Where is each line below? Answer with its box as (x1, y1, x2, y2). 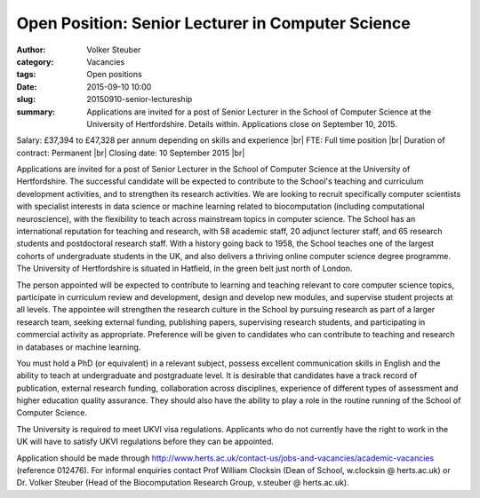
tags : (16, 69, 36, 80)
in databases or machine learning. (16, 342, 141, 352)
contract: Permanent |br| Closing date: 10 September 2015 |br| (16, 147, 245, 158)
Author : (16, 44, 46, 55)
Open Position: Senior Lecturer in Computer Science (16, 13, 411, 33)
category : (16, 56, 54, 67)
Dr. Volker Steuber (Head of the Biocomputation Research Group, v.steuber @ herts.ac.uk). (16, 478, 350, 488)
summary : (16, 107, 56, 117)
